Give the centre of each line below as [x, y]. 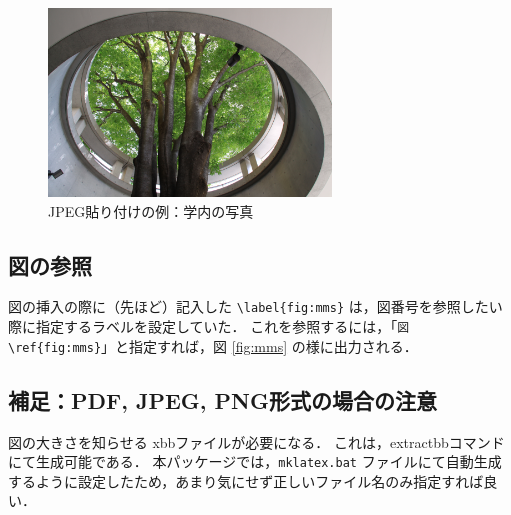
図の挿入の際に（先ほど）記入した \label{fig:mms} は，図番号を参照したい [255, 306]
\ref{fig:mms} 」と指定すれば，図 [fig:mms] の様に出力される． [213, 345]
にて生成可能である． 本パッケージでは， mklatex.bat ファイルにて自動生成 [255, 461]
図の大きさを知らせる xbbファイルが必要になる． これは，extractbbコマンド [256, 441]
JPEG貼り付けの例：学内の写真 [151, 210]
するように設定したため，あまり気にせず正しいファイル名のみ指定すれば [246, 480]
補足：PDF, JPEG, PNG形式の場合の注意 [222, 399]
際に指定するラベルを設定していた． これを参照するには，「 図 [209, 326]
